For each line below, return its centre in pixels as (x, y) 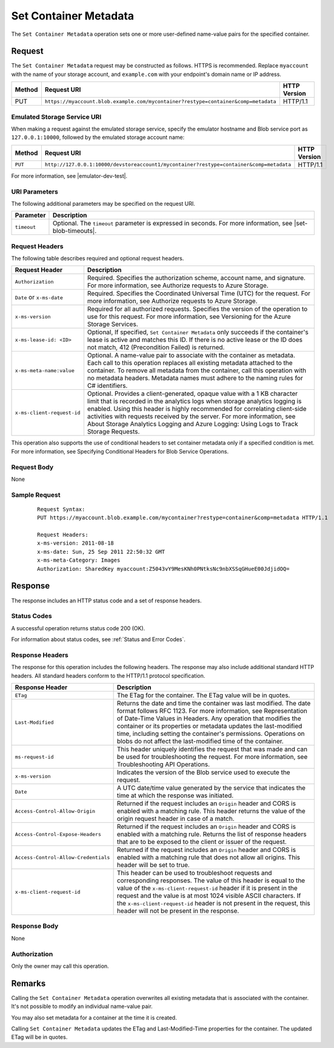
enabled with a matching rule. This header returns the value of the (211, 811)
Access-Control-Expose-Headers (58, 834)
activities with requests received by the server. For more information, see (191, 417)
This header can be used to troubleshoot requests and (194, 873)
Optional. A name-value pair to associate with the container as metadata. (191, 355)
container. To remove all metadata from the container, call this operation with (196, 370)
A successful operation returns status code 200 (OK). (78, 628)
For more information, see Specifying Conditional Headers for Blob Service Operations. (120, 451)
